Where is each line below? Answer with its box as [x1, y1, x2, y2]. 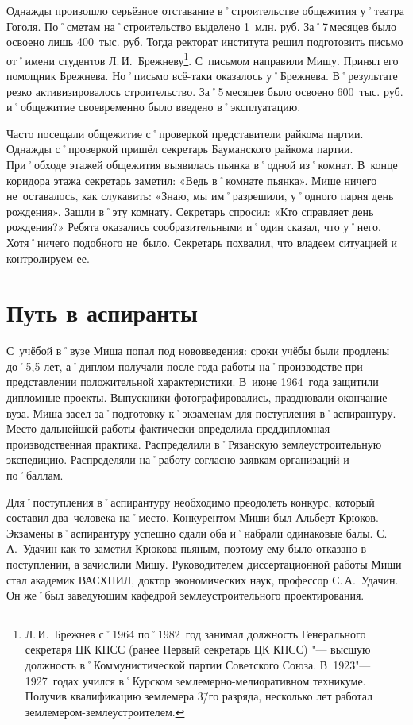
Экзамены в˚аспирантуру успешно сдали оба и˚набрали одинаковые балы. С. [6, 524, 388, 541]
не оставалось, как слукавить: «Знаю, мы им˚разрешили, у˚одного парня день [6, 187, 394, 204]
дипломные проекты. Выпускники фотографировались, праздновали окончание [6, 389, 388, 406]
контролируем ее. [6, 249, 90, 266]
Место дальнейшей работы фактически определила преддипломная [6, 420, 330, 437]
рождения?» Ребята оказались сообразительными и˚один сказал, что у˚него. [6, 218, 381, 235]
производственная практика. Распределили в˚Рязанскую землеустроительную [6, 435, 382, 452]
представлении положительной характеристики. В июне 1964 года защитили [6, 373, 379, 390]
